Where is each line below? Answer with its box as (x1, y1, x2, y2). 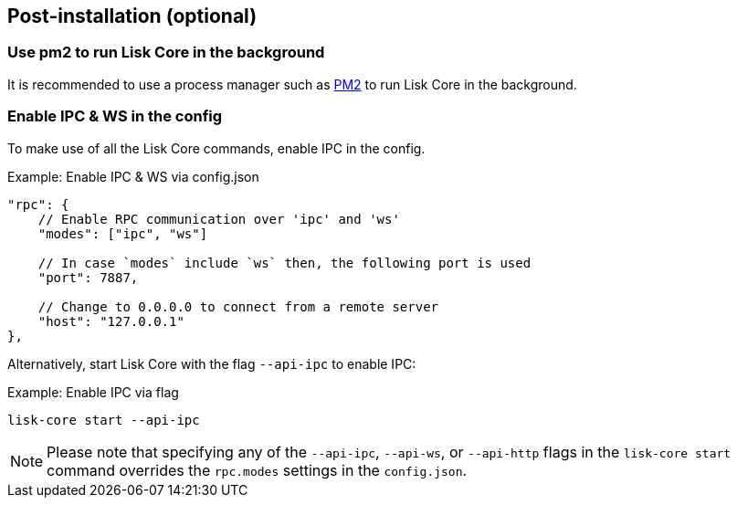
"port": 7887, (37, 269, 139, 285)
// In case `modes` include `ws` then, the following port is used (37, 255, 532, 270)
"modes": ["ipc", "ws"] (37, 226, 208, 241)
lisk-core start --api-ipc (7, 412, 200, 427)
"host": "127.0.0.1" (37, 313, 184, 329)
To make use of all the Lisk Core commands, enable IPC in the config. (7, 140, 426, 156)
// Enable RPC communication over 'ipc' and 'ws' (37, 211, 400, 226)
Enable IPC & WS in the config (7, 107, 223, 126)
